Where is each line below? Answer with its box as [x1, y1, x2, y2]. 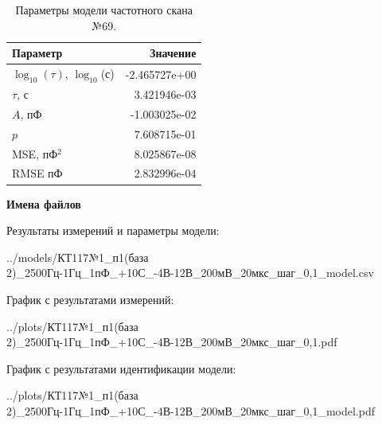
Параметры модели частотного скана [15, 2, 193, 18]
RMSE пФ [12, 165, 63, 181]
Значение [150, 45, 197, 61]
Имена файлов [6, 195, 81, 212]
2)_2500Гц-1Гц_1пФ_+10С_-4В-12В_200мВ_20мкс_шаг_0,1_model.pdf [6, 402, 375, 419]
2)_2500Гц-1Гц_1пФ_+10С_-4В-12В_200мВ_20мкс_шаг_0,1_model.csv [6, 264, 374, 281]
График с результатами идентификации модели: [6, 360, 236, 376]
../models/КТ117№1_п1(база [6, 248, 149, 265]
